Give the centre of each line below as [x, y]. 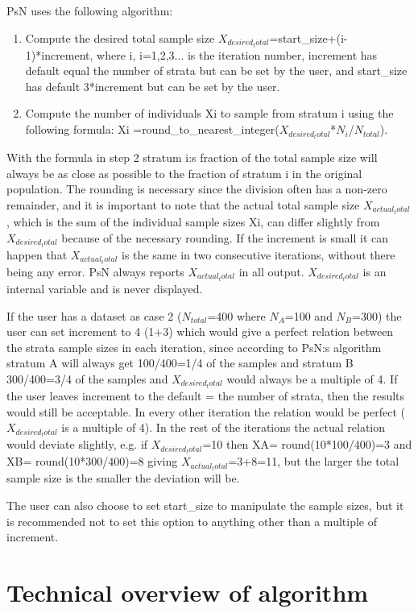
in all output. [271, 271]
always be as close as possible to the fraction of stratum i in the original [184, 173]
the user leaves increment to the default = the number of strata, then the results [206, 395]
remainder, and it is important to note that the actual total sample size [183, 204]
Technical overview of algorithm [188, 592]
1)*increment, [59, 54]
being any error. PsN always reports [95, 271]
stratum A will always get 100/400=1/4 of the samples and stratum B [180, 363]
